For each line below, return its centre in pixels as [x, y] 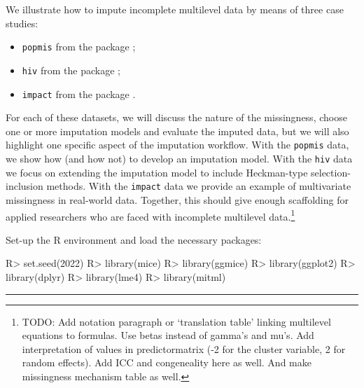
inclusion [24, 186]
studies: [22, 23]
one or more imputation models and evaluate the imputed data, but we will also [177, 131]
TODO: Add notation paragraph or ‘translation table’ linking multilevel [176, 321]
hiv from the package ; [71, 70]
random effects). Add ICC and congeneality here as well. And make [167, 362]
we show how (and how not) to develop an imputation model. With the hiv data [179, 158]
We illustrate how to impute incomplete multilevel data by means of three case [175, 9]
